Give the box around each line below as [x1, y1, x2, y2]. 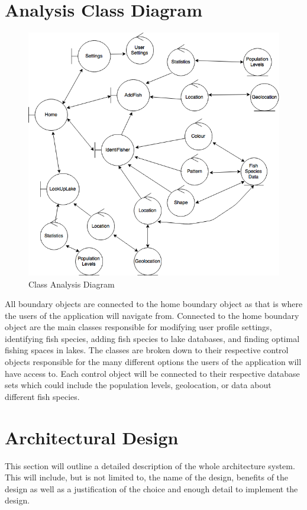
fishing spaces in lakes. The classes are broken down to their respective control [5, 344, 289, 356]
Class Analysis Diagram [28, 277, 115, 290]
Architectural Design [5, 425, 179, 449]
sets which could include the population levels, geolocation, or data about [5, 379, 272, 391]
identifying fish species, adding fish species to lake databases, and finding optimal [5, 332, 300, 344]
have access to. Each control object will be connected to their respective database [5, 367, 300, 379]
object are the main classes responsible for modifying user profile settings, [5, 321, 272, 333]
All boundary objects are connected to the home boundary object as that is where [5, 298, 303, 310]
